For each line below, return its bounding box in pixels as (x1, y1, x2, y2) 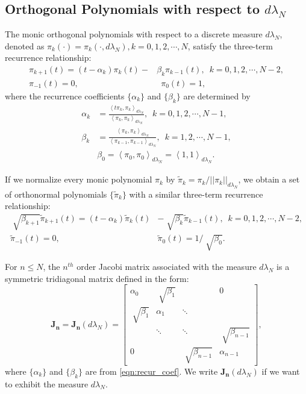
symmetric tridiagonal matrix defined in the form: (5, 272, 189, 284)
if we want (261, 364, 300, 377)
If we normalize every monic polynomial (5, 173, 152, 186)
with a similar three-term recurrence (129, 187, 263, 200)
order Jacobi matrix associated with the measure (76, 260, 257, 273)
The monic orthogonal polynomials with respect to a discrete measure (5, 28, 263, 40)
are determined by (183, 89, 251, 102)
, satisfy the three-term (187, 39, 273, 52)
